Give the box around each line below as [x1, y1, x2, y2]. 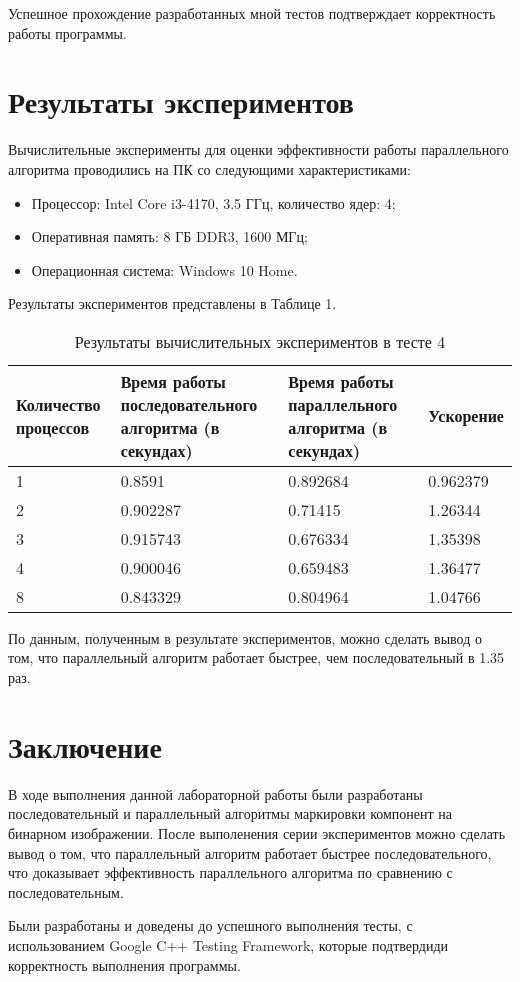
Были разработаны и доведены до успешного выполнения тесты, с [8, 915, 413, 936]
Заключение [8, 725, 162, 766]
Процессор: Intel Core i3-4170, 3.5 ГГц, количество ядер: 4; [31, 192, 396, 213]
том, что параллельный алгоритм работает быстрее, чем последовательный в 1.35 [8, 647, 505, 668]
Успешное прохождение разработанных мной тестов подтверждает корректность [8, 3, 496, 23]
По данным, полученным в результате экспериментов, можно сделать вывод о [8, 627, 482, 648]
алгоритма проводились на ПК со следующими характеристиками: [8, 158, 411, 179]
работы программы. [8, 22, 127, 43]
